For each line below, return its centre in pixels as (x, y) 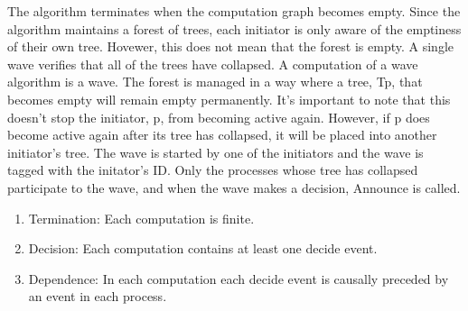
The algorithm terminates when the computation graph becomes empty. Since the (234, 11)
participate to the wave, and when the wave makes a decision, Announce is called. (234, 187)
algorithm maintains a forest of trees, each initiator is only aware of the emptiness (234, 28)
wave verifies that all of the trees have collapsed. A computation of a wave (213, 64)
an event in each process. (98, 296)
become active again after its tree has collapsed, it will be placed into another (222, 135)
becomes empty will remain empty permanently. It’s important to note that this (229, 99)
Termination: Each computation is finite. (141, 218)
